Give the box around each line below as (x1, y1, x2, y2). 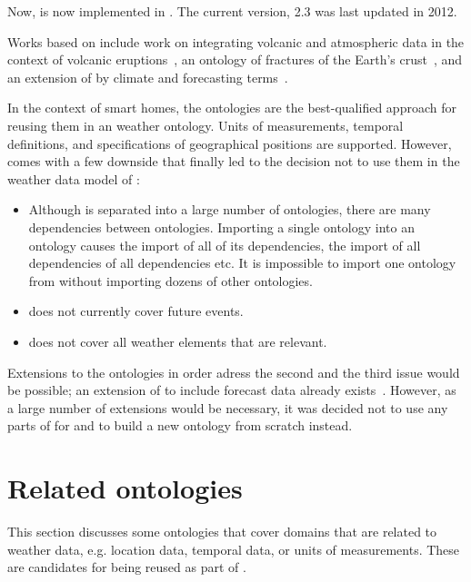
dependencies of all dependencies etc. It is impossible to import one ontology (28, 253, 456, 272)
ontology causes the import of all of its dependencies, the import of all (28, 235, 421, 254)
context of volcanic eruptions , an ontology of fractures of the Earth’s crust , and (7, 50, 463, 69)
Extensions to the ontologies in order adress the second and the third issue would (7, 362, 460, 381)
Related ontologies (7, 469, 243, 507)
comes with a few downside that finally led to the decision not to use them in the (7, 152, 460, 171)
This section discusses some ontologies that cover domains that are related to (7, 522, 437, 540)
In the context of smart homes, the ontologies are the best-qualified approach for (7, 98, 456, 117)
